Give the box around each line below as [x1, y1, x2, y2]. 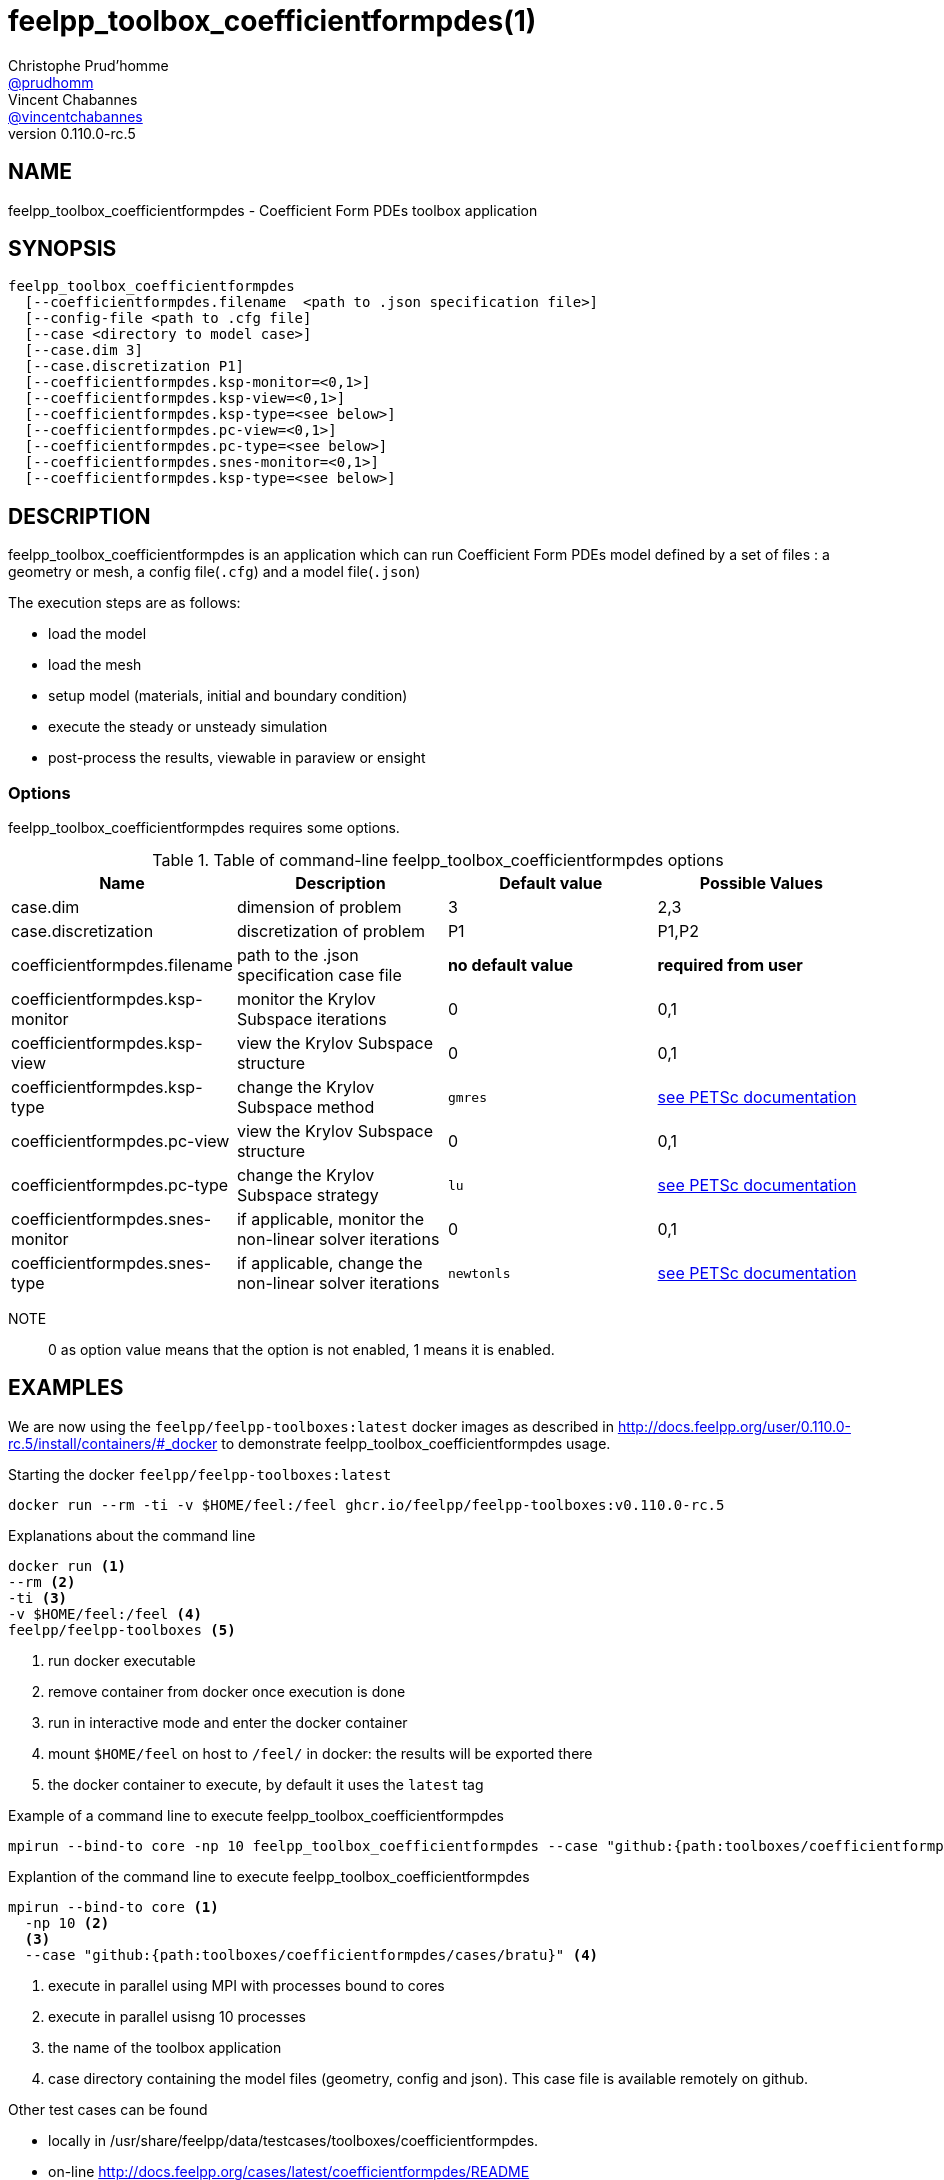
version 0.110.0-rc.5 [8, 124, 136, 142]
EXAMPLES [8, 1375, 124, 1401]
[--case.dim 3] [24, 342, 143, 359]
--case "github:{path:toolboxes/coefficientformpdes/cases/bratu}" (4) [24, 1946, 599, 1963]
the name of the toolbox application [48, 2038, 282, 2056]
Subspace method [236, 1097, 375, 1118]
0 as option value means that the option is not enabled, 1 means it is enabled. [48, 1341, 555, 1359]
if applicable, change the [236, 1253, 423, 1274]
